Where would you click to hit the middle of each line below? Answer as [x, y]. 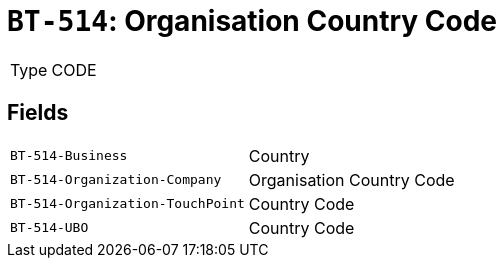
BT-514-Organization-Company [116, 180]
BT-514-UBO [49, 228]
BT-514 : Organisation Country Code [252, 21]
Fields [38, 113]
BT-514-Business [69, 156]
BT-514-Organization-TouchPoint [127, 204]
